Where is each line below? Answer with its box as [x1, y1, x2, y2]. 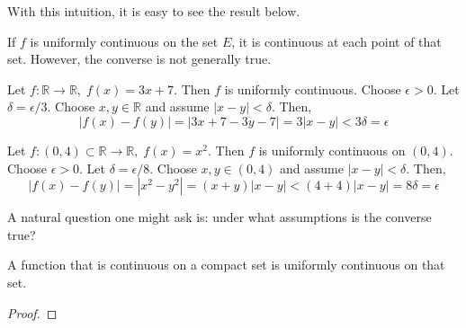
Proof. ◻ [7, 303, 58, 322]
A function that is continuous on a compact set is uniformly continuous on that [7, 255, 445, 274]
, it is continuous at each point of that [231, 31, 442, 50]
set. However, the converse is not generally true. [7, 49, 272, 68]
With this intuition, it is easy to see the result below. [7, 2, 300, 20]
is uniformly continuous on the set [30, 31, 219, 50]
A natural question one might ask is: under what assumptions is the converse [7, 208, 432, 226]
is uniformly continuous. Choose [224, 79, 401, 98]
